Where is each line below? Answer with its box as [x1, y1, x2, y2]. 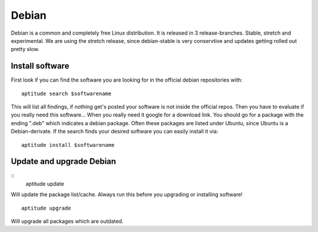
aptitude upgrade [21, 204, 71, 211]
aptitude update [25, 180, 64, 187]
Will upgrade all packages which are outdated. [11, 218, 124, 225]
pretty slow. [11, 46, 39, 53]
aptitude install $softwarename [21, 142, 115, 148]
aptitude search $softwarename [21, 90, 112, 97]
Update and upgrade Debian [11, 156, 117, 167]
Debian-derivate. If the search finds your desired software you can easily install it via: [11, 128, 218, 135]
